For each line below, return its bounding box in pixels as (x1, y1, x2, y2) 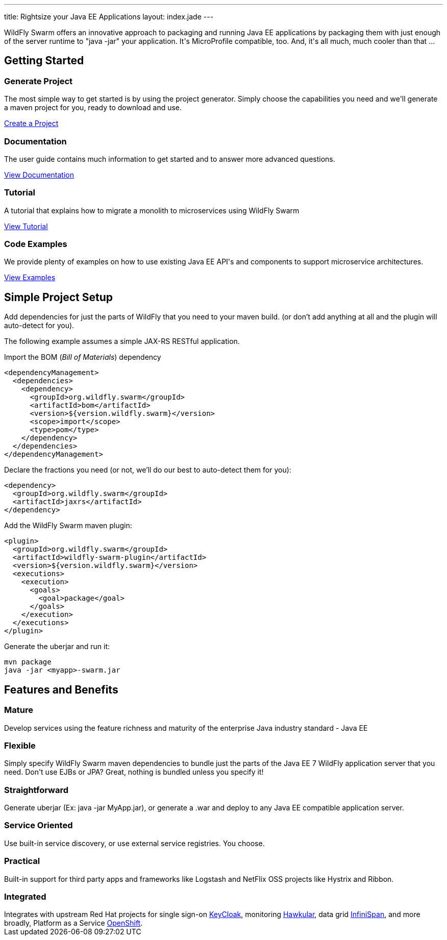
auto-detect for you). (4, 321, 74, 330)
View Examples (4, 273, 56, 282)
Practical (4, 856, 40, 867)
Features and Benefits (4, 683, 118, 696)
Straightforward (4, 784, 68, 795)
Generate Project (4, 76, 73, 86)
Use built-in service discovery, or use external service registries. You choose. (4, 838, 265, 848)
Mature (4, 705, 33, 715)
